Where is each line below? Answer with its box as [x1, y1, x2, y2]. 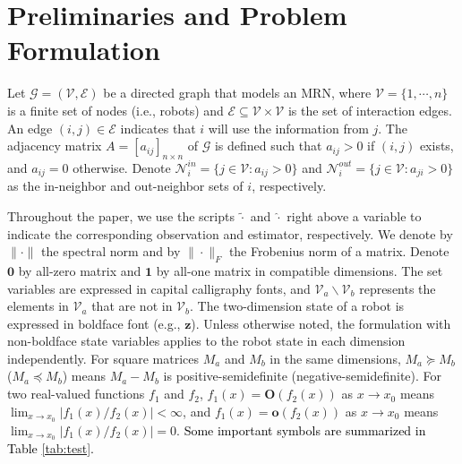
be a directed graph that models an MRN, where [103, 83, 372, 102]
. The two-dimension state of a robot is [190, 296, 405, 315]
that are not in [91, 296, 173, 315]
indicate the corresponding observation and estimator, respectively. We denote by [7, 224, 453, 243]
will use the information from [208, 118, 369, 137]
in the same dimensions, [269, 348, 401, 367]
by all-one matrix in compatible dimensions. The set [156, 261, 443, 279]
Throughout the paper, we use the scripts [7, 206, 235, 225]
